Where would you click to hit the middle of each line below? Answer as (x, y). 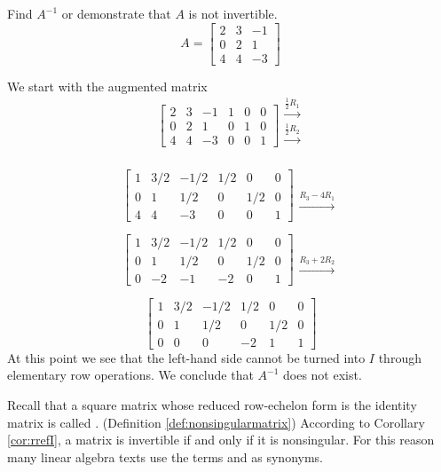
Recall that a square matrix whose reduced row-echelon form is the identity (212, 404)
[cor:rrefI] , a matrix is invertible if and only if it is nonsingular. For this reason (221, 440)
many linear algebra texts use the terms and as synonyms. (165, 456)
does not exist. (323, 375)
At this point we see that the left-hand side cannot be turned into (186, 357)
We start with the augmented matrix (107, 86)
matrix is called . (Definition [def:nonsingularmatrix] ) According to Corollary (216, 422)
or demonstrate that (116, 13)
